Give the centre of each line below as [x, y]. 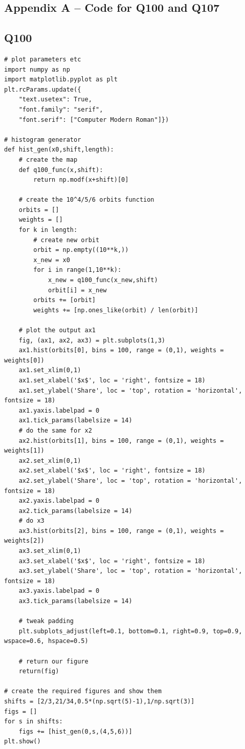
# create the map [48, 159]
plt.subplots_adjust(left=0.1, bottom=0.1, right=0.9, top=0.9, [130, 631]
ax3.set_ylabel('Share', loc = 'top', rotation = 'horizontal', [130, 571]
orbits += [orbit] [64, 300]
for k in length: [48, 230]
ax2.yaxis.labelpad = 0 [59, 501]
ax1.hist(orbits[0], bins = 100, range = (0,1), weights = [121, 350]
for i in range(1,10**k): [77, 270]
